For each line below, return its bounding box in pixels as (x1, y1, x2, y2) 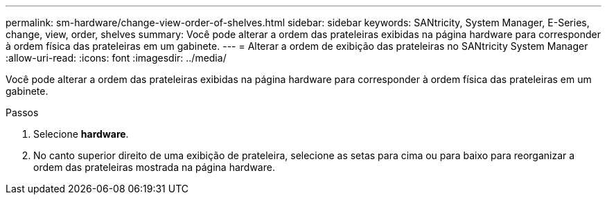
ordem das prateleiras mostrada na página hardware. (33, 161, 275, 173)
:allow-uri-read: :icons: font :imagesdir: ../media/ (6, 52, 227, 64)
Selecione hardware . (33, 128, 129, 140)
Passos (6, 107, 39, 118)
